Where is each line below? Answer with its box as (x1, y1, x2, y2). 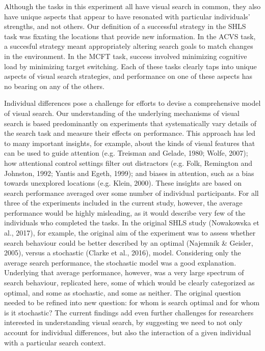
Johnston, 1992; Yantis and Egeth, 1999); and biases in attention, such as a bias (4, 167, 254, 178)
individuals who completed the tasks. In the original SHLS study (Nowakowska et (4, 217, 259, 228)
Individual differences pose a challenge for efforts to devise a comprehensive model (4, 98, 261, 108)
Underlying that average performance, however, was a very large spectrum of (4, 267, 244, 278)
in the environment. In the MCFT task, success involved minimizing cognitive (4, 50, 247, 61)
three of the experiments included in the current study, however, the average (4, 197, 243, 208)
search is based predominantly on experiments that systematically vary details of (4, 118, 256, 128)
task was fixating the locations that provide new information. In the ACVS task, (4, 31, 256, 41)
